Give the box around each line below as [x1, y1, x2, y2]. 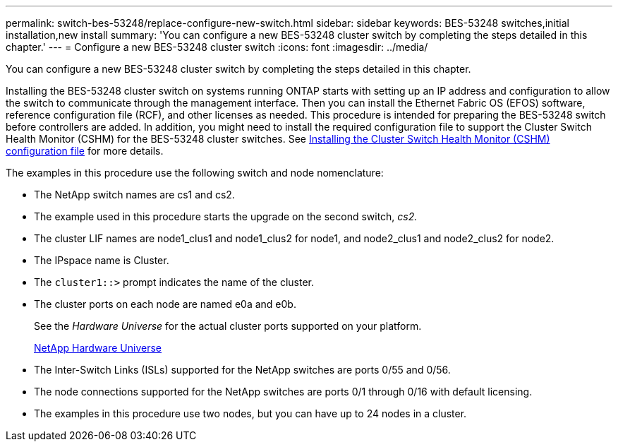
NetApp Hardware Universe [34, 342, 162, 354]
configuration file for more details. [6, 145, 164, 157]
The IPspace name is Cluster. [34, 254, 169, 266]
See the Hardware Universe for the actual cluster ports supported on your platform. [34, 320, 422, 332]
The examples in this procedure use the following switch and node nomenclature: [6, 167, 384, 179]
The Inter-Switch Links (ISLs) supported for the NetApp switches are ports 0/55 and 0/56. [34, 364, 451, 376]
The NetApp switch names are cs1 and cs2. [34, 189, 235, 201]
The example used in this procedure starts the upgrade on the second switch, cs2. [34, 210, 418, 222]
